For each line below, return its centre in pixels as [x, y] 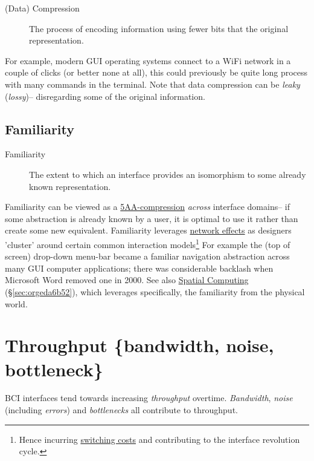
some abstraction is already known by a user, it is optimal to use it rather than [152, 218]
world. [16, 303]
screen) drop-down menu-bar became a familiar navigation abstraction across [147, 256]
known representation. [70, 186]
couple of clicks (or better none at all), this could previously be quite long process [156, 72]
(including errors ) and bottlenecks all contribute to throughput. [121, 410]
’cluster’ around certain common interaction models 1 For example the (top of [148, 243]
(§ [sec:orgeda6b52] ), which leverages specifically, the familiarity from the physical [155, 291]
